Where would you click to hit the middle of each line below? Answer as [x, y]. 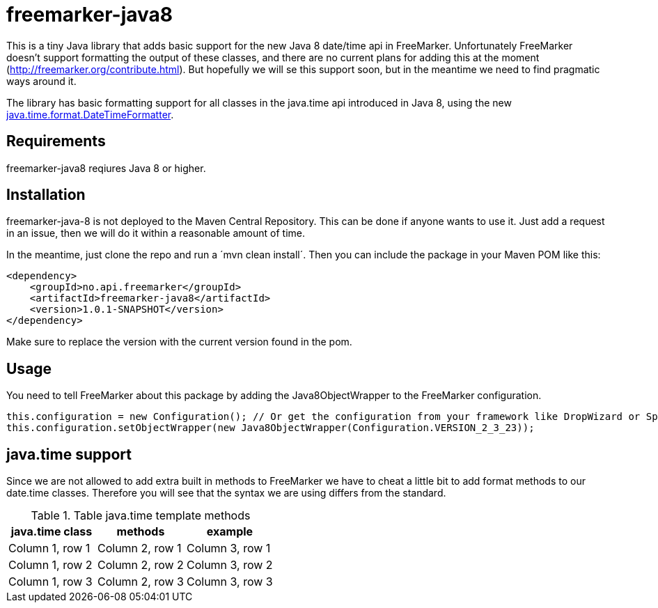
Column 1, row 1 [49, 548]
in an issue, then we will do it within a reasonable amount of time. [156, 233]
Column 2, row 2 [140, 565]
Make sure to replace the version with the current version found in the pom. [179, 342]
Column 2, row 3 [140, 582]
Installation [46, 195]
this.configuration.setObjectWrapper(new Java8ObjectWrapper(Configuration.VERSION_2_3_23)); [271, 428]
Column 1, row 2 [50, 565]
